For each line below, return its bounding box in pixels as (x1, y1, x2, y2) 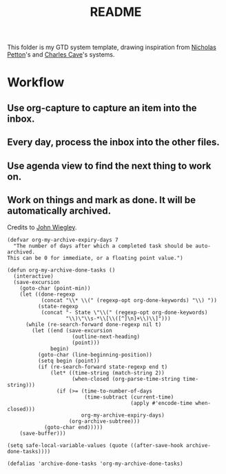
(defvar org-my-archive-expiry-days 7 (7, 236, 119, 244)
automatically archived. (7, 205, 112, 216)
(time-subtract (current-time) (83, 394, 174, 401)
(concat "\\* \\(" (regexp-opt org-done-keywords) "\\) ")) (41, 297, 217, 304)
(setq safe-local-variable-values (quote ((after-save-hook (7, 442, 184, 449)
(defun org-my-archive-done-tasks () (7, 267, 116, 274)
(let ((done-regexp (19, 291, 76, 298)
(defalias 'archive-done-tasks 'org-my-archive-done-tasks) (7, 460, 184, 467)
